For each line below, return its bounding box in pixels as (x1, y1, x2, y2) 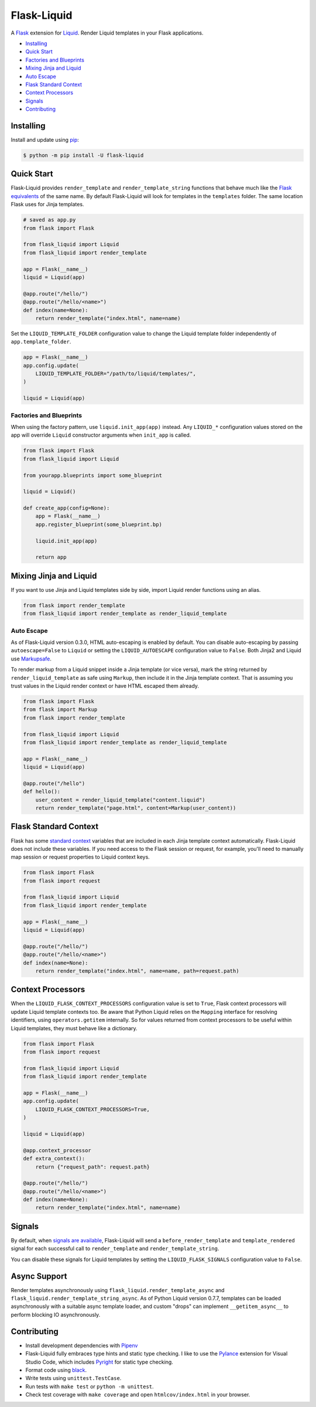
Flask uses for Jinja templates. (11, 201, 84, 208)
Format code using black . (25, 1366, 87, 1374)
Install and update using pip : (11, 136, 79, 143)
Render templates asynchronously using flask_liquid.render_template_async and (11, 1286, 225, 1293)
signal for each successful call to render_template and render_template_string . (11, 1245, 219, 1252)
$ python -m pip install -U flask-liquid (23, 152, 144, 158)
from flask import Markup (23, 706, 98, 713)
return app (35, 554, 67, 561)
